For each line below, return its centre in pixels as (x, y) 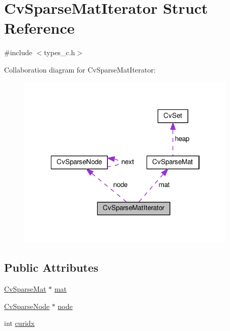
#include (18, 52)
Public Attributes (51, 267)
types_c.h (60, 52)
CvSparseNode (27, 306)
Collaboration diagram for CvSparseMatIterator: (80, 69)
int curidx (19, 323)
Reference (39, 28)
